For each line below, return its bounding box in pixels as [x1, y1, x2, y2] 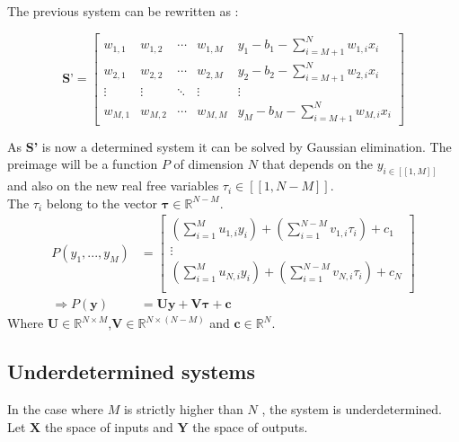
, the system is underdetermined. [261, 400, 442, 419]
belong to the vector [46, 193, 158, 212]
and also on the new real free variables [7, 176, 219, 195]
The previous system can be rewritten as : [7, 2, 239, 20]
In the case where [7, 400, 104, 419]
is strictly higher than [123, 400, 243, 419]
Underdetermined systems [7, 358, 256, 385]
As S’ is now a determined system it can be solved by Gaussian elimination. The [7, 137, 452, 155]
